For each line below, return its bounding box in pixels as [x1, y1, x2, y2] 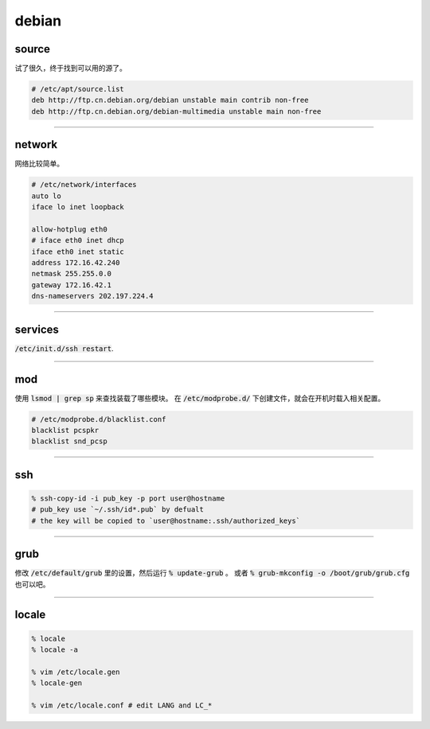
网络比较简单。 [14, 159, 64, 169]
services [14, 322, 60, 336]
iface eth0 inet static [31, 247, 125, 256]
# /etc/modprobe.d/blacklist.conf [31, 415, 166, 423]
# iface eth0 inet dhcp [31, 236, 125, 245]
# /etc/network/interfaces [31, 180, 137, 189]
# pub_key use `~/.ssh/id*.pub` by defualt [31, 505, 205, 514]
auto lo [31, 191, 61, 201]
